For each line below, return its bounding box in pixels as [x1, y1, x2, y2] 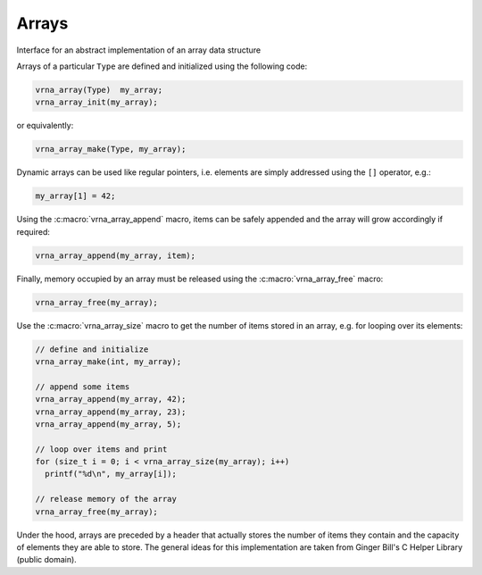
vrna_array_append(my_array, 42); [35, 394, 187, 404]
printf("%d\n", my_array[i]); [45, 469, 178, 479]
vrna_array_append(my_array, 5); [35, 419, 182, 429]
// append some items [35, 381, 130, 392]
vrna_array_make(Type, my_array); [35, 144, 187, 154]
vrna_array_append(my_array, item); [35, 250, 196, 261]
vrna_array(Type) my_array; [35, 85, 163, 95]
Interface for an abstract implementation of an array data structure [16, 45, 262, 55]
